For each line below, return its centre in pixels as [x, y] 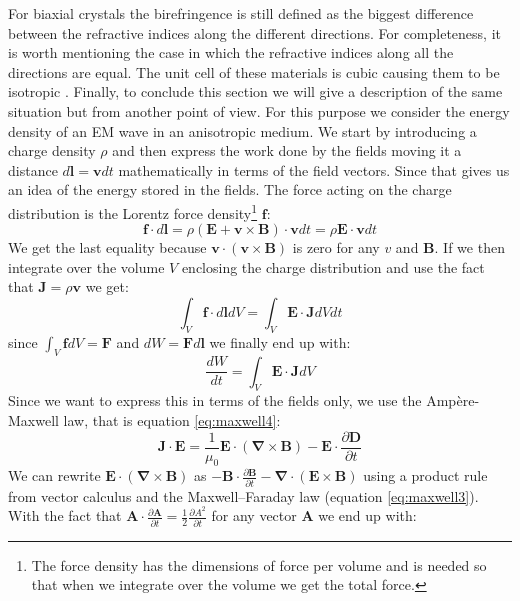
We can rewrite [54, 475]
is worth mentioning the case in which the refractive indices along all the [231, 52]
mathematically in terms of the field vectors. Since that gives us [314, 169]
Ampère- [453, 400]
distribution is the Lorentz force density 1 [133, 211]
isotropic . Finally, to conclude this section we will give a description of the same [255, 91]
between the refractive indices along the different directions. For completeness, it [254, 32]
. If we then [469, 247]
